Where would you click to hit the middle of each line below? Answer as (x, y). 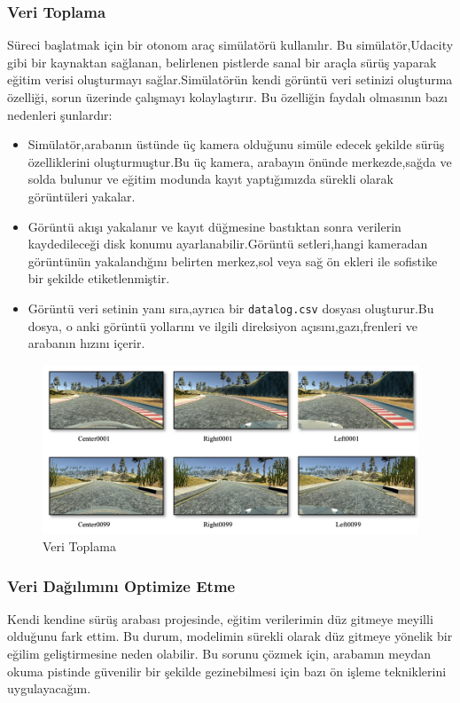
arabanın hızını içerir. (86, 343)
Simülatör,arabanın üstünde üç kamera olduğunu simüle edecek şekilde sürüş (236, 144)
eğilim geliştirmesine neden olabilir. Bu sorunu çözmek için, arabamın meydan (219, 654)
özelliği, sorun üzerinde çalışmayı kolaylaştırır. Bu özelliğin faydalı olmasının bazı (227, 97)
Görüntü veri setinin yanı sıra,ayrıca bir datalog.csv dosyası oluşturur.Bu (231, 308)
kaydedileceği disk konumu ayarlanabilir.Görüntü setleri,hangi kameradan (228, 244)
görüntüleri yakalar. (82, 196)
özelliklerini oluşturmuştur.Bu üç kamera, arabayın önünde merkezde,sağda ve (240, 161)
